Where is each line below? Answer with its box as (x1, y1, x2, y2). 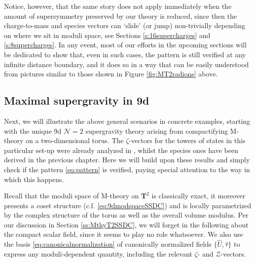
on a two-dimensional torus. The (25, 135, 124, 146)
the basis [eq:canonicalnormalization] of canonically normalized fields (4, 239, 212, 249)
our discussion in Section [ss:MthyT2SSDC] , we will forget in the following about (4, 219, 249, 229)
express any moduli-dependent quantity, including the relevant (4, 248, 192, 259)
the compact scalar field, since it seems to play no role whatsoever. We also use (4, 229, 243, 239)
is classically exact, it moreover (151, 190, 246, 201)
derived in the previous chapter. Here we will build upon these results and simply (4, 154, 250, 165)
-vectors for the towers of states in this (129, 135, 246, 146)
